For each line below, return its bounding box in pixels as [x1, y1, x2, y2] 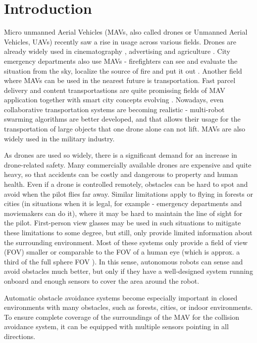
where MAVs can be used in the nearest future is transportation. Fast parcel [4, 75, 236, 86]
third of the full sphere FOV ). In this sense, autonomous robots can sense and [4, 256, 243, 266]
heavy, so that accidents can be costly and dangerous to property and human [4, 169, 238, 179]
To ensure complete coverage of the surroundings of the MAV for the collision [4, 311, 239, 322]
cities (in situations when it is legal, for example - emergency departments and [4, 198, 242, 209]
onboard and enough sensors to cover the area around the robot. [4, 275, 200, 286]
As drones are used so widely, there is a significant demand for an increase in [4, 150, 237, 160]
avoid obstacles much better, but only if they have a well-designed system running [4, 266, 253, 276]
